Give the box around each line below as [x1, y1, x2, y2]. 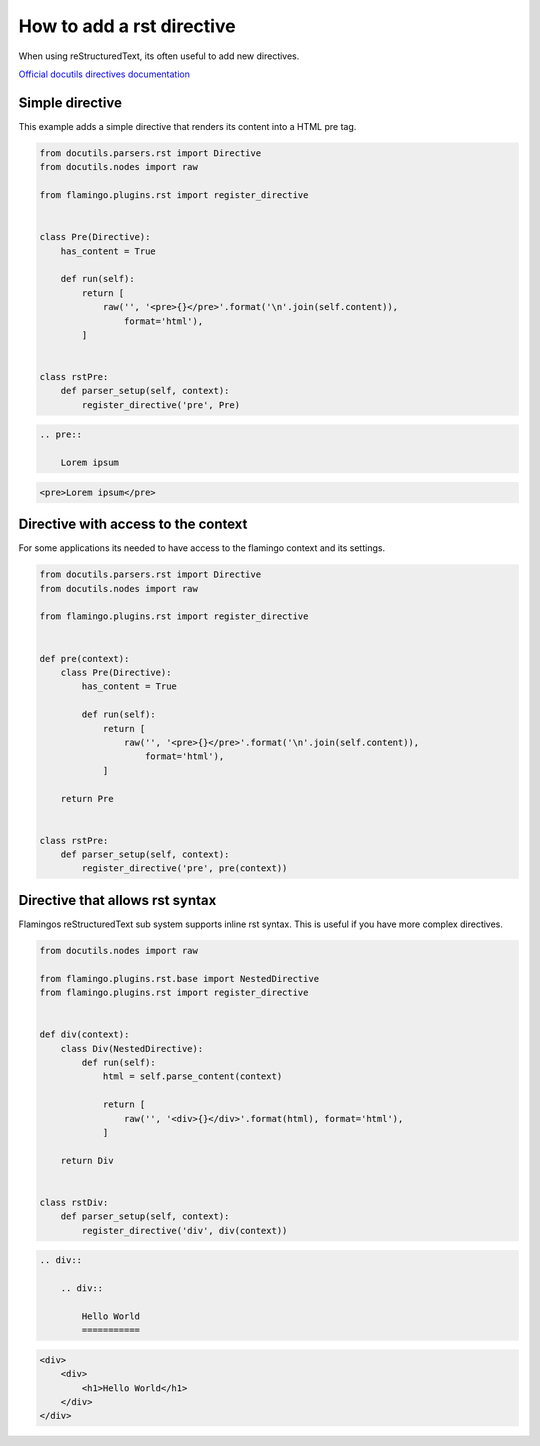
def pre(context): [39, 653, 130, 664]
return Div [60, 1155, 114, 1166]
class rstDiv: [39, 1197, 109, 1208]
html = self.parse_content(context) [102, 1071, 283, 1082]
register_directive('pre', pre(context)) [81, 863, 288, 874]
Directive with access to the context [18, 516, 248, 533]
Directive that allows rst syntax [18, 891, 217, 909]
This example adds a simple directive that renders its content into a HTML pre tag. [18, 120, 357, 132]
